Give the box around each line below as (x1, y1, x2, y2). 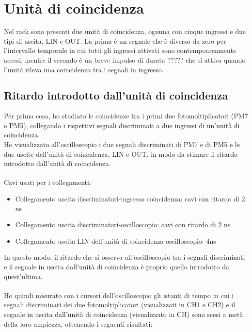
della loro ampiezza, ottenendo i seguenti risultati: (4, 318, 153, 329)
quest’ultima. (4, 271, 43, 281)
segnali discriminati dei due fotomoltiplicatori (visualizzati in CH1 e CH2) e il (4, 299, 236, 310)
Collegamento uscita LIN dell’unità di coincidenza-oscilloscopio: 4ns (15, 235, 216, 246)
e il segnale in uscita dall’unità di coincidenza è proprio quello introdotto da (4, 262, 230, 272)
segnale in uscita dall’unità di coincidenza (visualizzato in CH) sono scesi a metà (4, 309, 243, 319)
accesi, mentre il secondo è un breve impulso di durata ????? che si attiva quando (4, 54, 246, 65)
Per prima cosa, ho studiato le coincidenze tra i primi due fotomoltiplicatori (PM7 (4, 111, 248, 121)
